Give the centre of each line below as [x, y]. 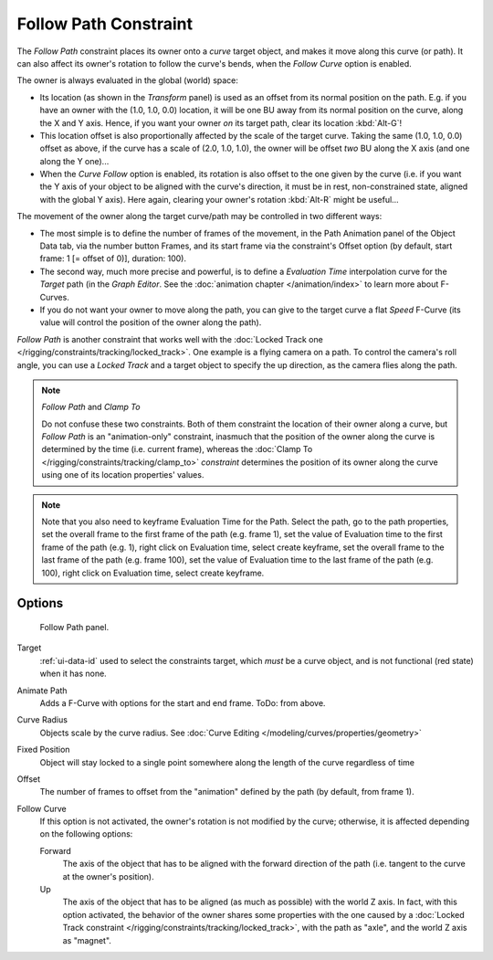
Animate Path [42, 691]
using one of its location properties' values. [123, 475]
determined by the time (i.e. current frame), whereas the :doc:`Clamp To [177, 449]
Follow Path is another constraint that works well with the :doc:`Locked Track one [170, 339]
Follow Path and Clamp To [91, 407]
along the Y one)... [74, 161]
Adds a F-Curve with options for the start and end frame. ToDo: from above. [183, 702]
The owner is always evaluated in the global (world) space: [128, 80]
